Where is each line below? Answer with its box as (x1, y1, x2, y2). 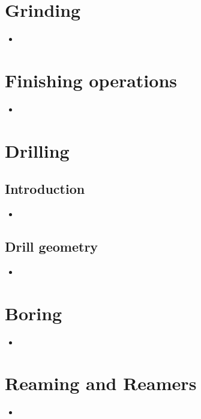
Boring (5, 300, 62, 325)
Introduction (5, 179, 85, 198)
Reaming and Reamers (5, 371, 197, 396)
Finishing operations (5, 67, 178, 92)
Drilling (5, 138, 70, 163)
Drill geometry (5, 237, 98, 255)
